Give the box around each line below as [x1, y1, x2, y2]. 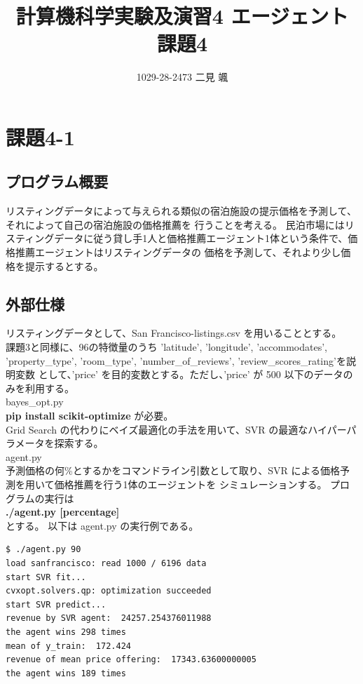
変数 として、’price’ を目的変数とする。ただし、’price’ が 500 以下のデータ [15, 367, 343, 382]
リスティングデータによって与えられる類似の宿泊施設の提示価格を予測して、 [6, 203, 357, 218]
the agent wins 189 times [6, 668, 126, 678]
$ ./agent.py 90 [6, 544, 81, 555]
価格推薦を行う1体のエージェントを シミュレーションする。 [54, 477, 327, 491]
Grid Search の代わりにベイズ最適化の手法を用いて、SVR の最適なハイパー [6, 422, 347, 436]
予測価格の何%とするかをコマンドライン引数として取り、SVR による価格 [6, 463, 341, 478]
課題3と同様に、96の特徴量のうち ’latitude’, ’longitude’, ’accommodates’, [6, 340, 327, 354]
